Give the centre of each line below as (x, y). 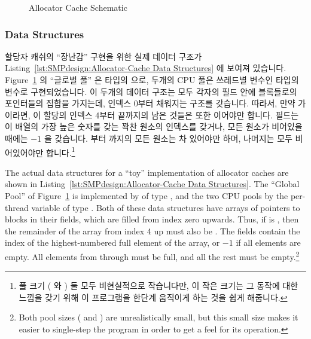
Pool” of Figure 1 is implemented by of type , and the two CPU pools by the (147, 196)
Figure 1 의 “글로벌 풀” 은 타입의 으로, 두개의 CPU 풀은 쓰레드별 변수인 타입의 (152, 80)
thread (17, 207)
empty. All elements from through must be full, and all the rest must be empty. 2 (152, 255)
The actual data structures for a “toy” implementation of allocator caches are (147, 172)
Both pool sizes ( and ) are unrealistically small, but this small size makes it (158, 317)
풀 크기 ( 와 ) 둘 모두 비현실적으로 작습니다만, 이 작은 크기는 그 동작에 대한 (158, 285)
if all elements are (268, 242)
